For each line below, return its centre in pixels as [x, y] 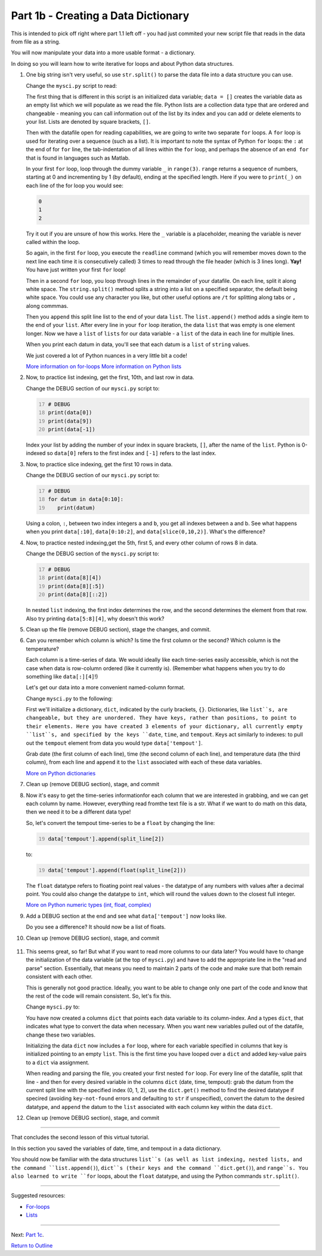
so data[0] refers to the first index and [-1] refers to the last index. [132, 453]
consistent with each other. [59, 977]
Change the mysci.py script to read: [72, 85]
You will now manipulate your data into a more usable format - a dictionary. [103, 53]
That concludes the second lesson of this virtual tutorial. [80, 1137]
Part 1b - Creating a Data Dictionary [100, 16]
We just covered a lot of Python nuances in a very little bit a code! [106, 355]
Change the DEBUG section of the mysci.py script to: [92, 554]
